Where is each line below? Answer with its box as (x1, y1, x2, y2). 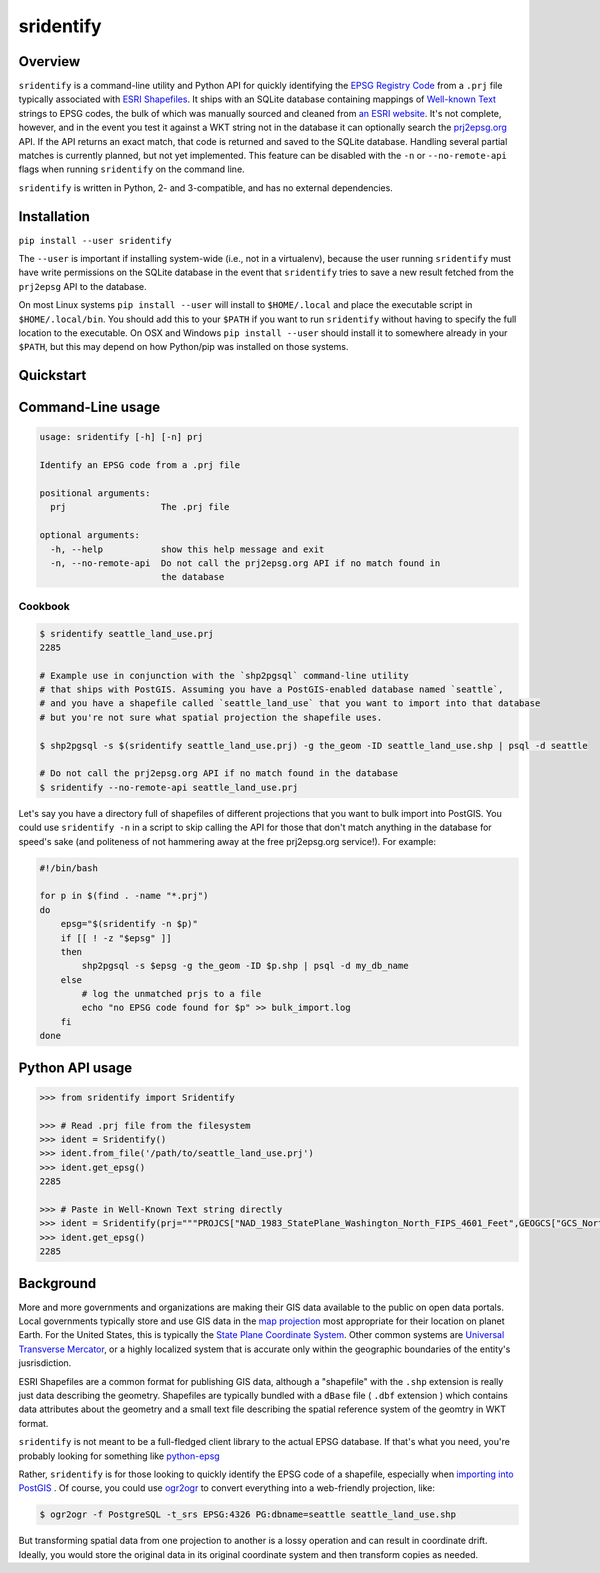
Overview (18, 53, 81, 70)
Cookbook (18, 599, 70, 613)
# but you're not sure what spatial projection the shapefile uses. (39, 711, 383, 723)
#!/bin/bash (39, 862, 99, 874)
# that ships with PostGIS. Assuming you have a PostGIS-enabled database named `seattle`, (39, 684, 504, 695)
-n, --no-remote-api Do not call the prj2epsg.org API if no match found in (50, 557, 441, 569)
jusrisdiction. (18, 1357, 72, 1369)
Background (18, 1275, 97, 1292)
